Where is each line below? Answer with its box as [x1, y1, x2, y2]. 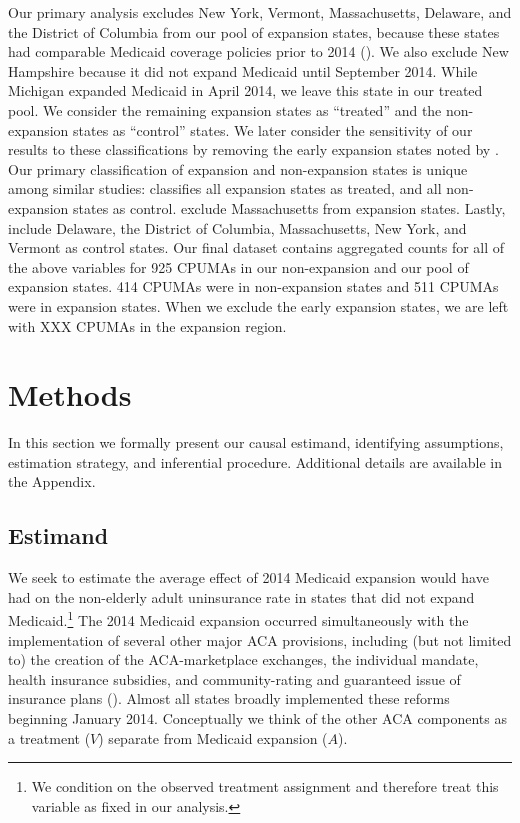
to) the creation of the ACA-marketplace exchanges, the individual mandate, [8, 649, 479, 670]
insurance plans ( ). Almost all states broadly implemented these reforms [8, 688, 450, 709]
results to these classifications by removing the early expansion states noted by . [8, 139, 499, 160]
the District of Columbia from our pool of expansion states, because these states [8, 21, 500, 42]
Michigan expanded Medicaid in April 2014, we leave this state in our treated [8, 80, 483, 101]
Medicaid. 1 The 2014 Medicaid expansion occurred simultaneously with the [8, 607, 469, 631]
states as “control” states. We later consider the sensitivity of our [73, 119, 473, 140]
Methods [8, 374, 132, 415]
